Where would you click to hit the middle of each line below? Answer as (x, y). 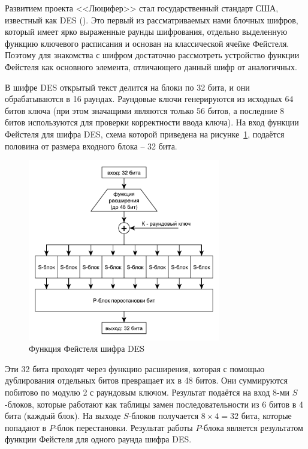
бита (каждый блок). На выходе (63, 416)
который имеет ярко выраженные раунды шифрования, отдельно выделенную (146, 32)
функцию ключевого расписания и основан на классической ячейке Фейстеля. (147, 43)
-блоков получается (164, 416)
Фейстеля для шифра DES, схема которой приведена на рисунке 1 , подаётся (145, 134)
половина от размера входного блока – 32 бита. (91, 146)
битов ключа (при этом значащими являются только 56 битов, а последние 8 (145, 110)
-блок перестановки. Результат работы (123, 427)
